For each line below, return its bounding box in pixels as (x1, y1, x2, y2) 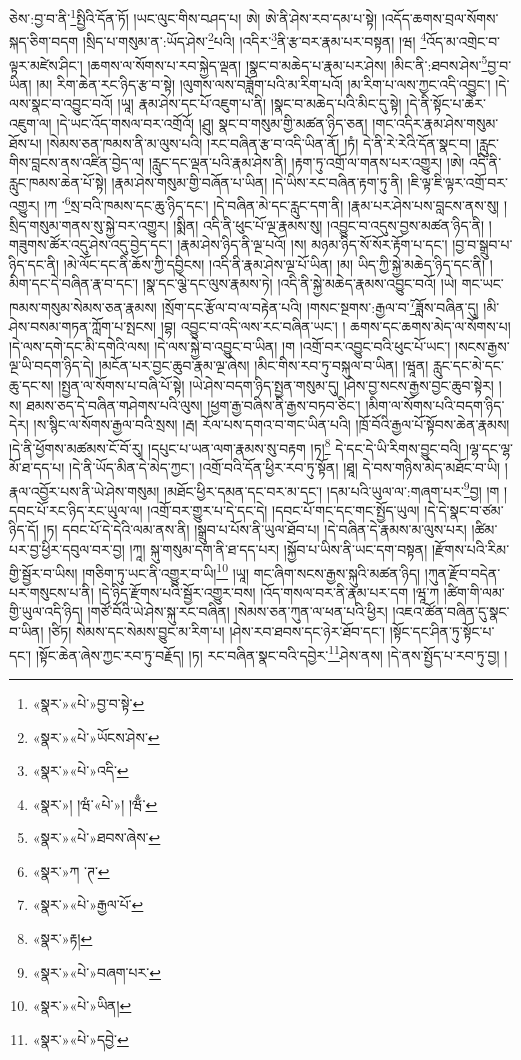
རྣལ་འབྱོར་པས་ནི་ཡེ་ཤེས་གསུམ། (9, 480, 160, 501)
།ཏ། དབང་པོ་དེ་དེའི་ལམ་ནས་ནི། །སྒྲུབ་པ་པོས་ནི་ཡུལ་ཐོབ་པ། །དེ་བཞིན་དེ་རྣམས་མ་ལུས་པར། (43, 519, 467, 540)
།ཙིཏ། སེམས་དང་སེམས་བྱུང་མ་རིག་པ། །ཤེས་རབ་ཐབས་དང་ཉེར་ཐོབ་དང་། (48, 621, 386, 642)
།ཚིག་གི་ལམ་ (443, 581, 505, 602)
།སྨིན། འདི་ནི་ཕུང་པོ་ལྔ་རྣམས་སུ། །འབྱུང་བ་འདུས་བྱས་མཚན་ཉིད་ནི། (173, 214, 485, 235)
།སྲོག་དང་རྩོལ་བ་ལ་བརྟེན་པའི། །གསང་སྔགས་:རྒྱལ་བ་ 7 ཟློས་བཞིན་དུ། (161, 293, 479, 317)
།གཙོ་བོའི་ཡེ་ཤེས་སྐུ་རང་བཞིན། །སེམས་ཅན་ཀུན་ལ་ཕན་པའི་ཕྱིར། (87, 601, 388, 622)
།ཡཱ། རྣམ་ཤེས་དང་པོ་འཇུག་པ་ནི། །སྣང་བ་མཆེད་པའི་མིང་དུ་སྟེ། (117, 93, 402, 114)
